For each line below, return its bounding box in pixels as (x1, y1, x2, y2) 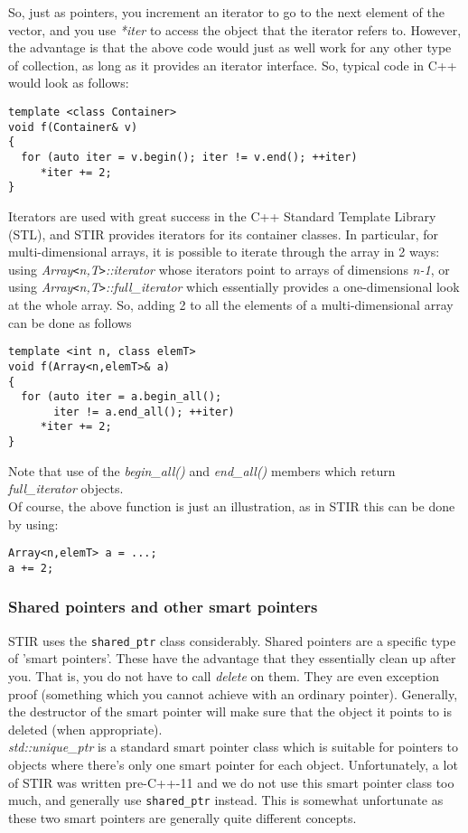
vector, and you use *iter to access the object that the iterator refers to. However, (8, 20, 462, 39)
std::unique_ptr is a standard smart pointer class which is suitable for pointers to (8, 737, 459, 756)
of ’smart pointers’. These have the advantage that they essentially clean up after (8, 649, 456, 668)
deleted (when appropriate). (8, 719, 163, 738)
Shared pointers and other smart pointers (8, 595, 318, 618)
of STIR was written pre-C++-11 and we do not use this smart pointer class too (8, 772, 454, 791)
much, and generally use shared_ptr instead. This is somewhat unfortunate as (8, 791, 444, 810)
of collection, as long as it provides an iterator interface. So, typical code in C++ (8, 55, 457, 74)
